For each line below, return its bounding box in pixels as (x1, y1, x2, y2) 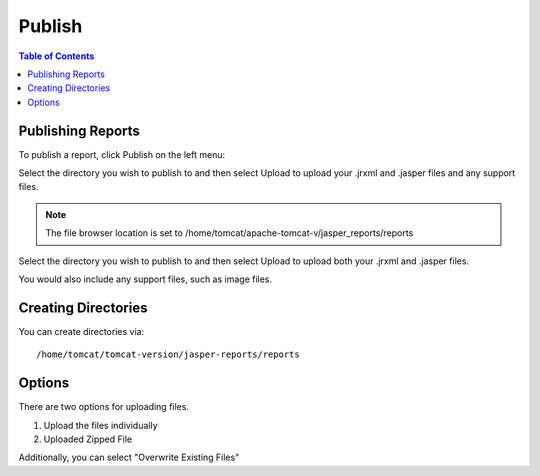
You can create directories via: (18, 325, 145, 337)
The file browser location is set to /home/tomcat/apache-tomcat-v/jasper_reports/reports (45, 227, 414, 239)
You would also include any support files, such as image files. (18, 273, 273, 285)
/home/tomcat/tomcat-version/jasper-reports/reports (36, 349, 300, 360)
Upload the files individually (43, 419, 159, 431)
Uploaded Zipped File (43, 433, 133, 445)
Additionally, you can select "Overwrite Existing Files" (18, 451, 240, 464)
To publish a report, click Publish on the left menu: (18, 148, 226, 160)
